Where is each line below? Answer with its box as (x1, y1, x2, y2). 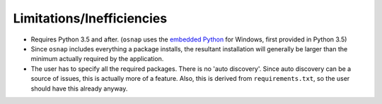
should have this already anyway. (30, 84, 128, 93)
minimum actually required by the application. (30, 55, 164, 63)
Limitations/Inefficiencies (13, 11, 168, 26)
